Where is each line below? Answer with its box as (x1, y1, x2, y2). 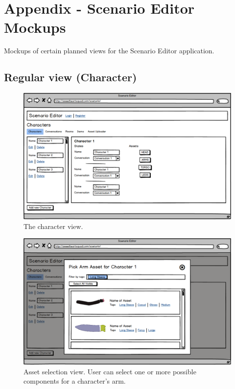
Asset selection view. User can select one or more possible (23, 366, 196, 376)
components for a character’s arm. (23, 376, 126, 386)
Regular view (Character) (4, 69, 137, 85)
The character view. (23, 221, 83, 231)
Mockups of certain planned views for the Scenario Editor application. (4, 46, 214, 56)
